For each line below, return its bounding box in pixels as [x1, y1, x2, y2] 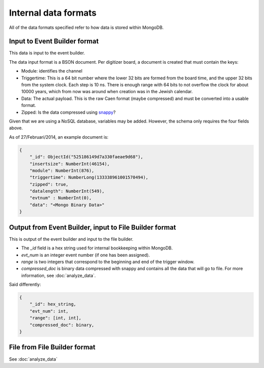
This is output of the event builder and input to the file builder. [9, 236, 134, 242]
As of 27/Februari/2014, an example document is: [9, 134, 109, 140]
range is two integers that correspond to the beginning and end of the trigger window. [21, 259, 195, 265]
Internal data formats [9, 7, 97, 18]
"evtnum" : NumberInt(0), [29, 195, 92, 201]
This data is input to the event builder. [9, 50, 85, 56]
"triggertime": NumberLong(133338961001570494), [29, 174, 149, 180]
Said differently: [9, 282, 41, 288]
